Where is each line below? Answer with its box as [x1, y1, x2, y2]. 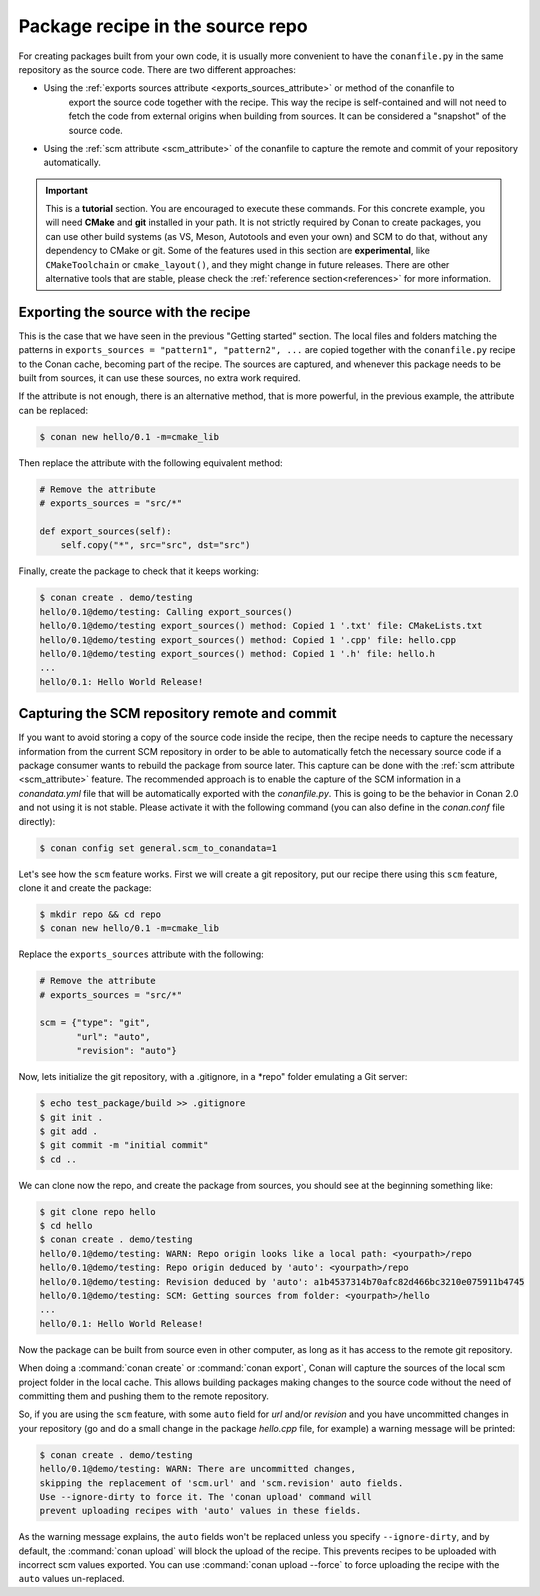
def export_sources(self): [39, 526, 172, 537]
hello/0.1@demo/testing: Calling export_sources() [39, 606, 294, 617]
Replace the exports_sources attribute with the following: [18, 948, 264, 960]
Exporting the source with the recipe [18, 303, 251, 320]
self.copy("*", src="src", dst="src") [60, 540, 251, 551]
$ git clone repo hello [39, 1206, 157, 1217]
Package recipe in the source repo [18, 15, 309, 37]
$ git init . [39, 1111, 104, 1123]
